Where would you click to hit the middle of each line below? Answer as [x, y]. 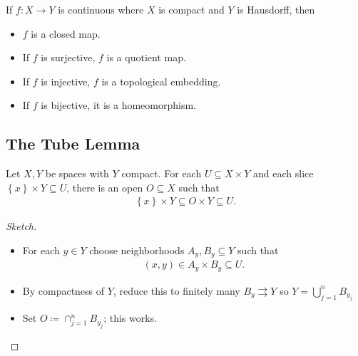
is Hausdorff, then [276, 9]
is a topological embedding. [161, 81]
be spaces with [77, 173]
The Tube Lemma [73, 143]
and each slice [283, 173]
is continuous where [101, 9]
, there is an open [105, 187]
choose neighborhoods [137, 250]
